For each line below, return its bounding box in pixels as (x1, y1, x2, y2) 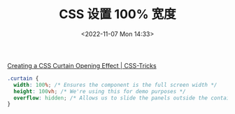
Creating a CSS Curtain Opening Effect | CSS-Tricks (7, 61, 157, 70)
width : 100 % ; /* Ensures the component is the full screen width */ (13, 81, 218, 88)
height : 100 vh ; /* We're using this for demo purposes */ (13, 88, 187, 95)
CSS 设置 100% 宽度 (59, 6, 176, 22)
